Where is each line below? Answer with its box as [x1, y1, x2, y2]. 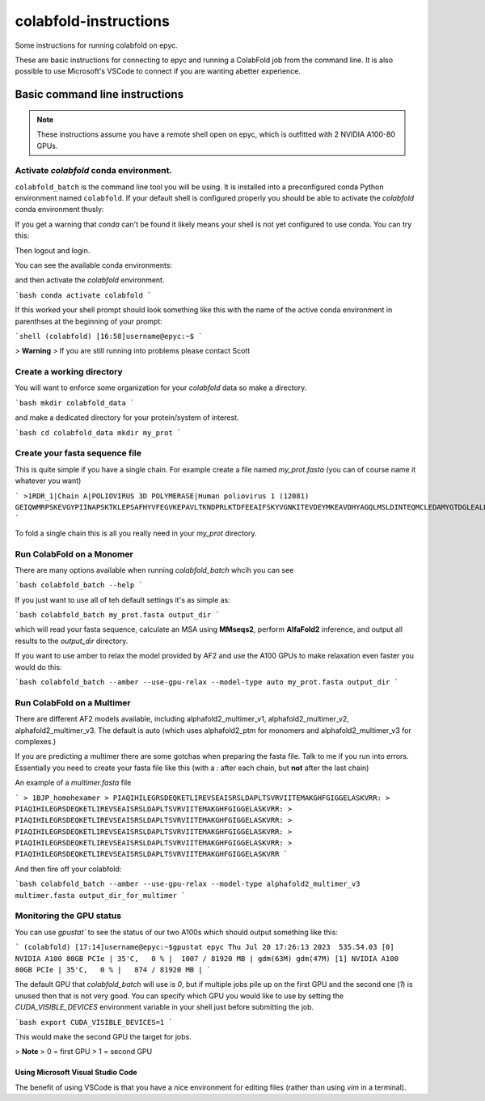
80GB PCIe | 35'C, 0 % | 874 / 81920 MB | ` [15, 965, 212, 974]
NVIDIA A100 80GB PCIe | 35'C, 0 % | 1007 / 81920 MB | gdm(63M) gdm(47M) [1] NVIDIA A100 [15, 954, 399, 963]
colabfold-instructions [15, 12, 170, 30]
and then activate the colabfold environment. [15, 275, 165, 285]
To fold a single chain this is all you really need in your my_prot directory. [15, 528, 258, 538]
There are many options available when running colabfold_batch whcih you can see [15, 565, 294, 574]
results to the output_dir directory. [15, 636, 129, 646]
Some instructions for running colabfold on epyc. [15, 40, 178, 50]
